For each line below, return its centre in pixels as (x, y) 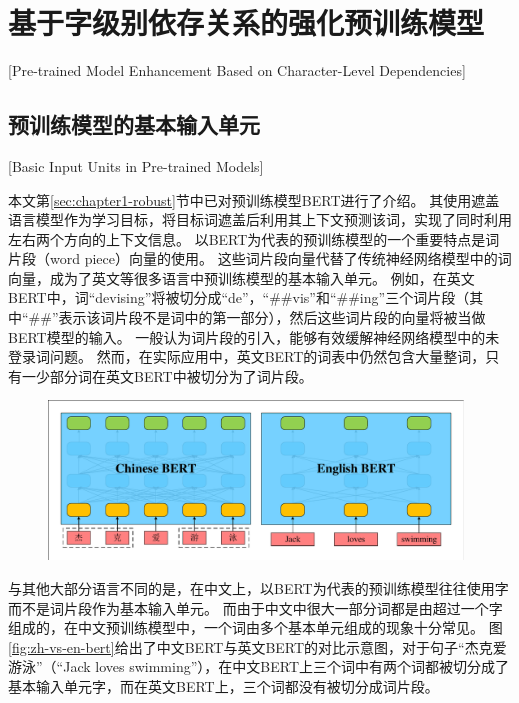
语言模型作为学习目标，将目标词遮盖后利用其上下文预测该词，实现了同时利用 (260, 219)
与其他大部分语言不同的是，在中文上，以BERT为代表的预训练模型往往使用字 (258, 587)
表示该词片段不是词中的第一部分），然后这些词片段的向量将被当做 (272, 317)
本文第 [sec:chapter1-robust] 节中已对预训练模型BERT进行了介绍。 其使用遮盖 (254, 199)
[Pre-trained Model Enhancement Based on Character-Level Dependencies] (237, 70)
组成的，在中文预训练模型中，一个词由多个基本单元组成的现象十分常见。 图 (255, 627)
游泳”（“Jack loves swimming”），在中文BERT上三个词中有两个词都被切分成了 (259, 666)
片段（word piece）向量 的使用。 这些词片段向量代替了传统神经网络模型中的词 (260, 258)
